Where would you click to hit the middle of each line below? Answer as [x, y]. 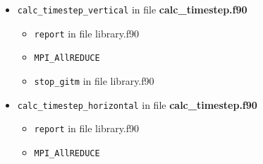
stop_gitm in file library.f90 [94, 80]
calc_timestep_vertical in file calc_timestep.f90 [132, 9]
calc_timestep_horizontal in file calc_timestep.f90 [137, 104]
